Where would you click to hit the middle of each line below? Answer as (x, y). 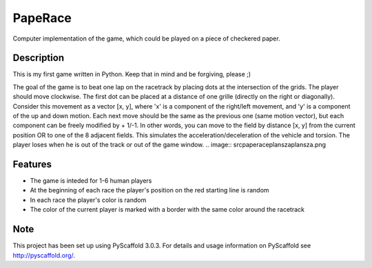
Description (39, 58)
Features (32, 164)
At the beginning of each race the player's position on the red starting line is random (149, 190)
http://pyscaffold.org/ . (44, 255)
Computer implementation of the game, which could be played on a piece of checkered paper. (146, 38)
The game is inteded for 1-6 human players (91, 181)
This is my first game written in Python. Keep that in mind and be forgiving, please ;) (132, 74)
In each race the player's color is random (88, 200)
